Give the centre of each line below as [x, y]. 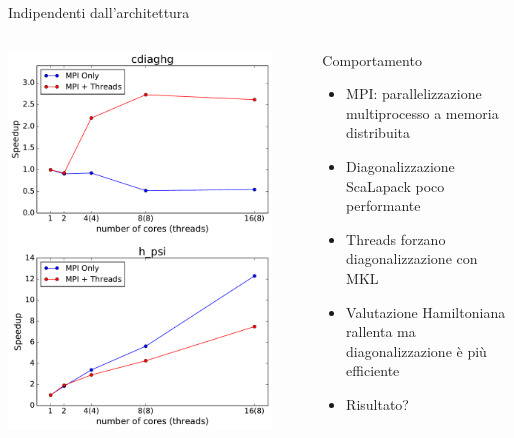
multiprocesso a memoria [422, 112]
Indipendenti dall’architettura [99, 12]
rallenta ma [381, 331]
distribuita [378, 132]
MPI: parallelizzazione [414, 93]
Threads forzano [396, 238]
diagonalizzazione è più [416, 350]
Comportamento [372, 59]
